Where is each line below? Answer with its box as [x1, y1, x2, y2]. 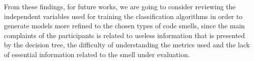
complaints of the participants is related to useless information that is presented [4, 30, 245, 40]
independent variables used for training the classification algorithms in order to [4, 11, 243, 21]
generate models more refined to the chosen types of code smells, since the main [4, 20, 245, 31]
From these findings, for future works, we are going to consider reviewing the [4, 1, 236, 11]
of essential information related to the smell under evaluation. [4, 49, 190, 59]
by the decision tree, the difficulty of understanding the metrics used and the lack [4, 40, 250, 50]
